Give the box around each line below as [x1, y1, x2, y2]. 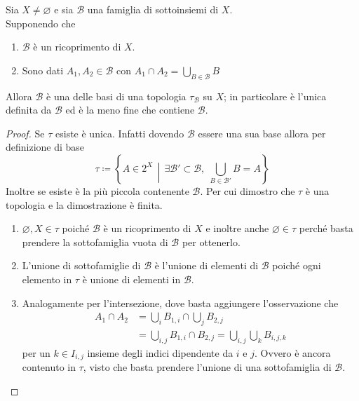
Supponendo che [6, 15, 76, 30]
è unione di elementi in [82, 271, 181, 286]
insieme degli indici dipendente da [87, 345, 233, 360]
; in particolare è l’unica [224, 88, 327, 103]
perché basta [299, 221, 353, 236]
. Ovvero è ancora [255, 345, 331, 360]
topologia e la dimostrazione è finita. [6, 197, 163, 212]
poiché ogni [272, 258, 321, 273]
